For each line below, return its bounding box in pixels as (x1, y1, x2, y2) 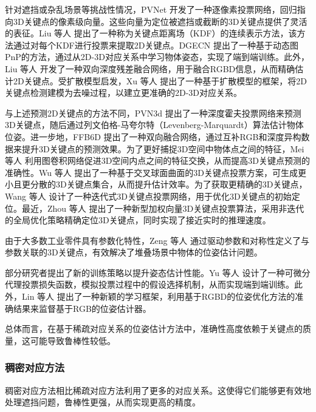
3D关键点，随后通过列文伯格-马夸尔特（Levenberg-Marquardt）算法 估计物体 (5, 118, 304, 131)
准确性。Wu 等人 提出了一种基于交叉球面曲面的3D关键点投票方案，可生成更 (5, 166, 307, 178)
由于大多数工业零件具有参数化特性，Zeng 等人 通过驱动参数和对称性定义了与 (5, 234, 309, 246)
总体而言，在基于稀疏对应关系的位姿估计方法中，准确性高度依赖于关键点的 (5, 322, 303, 335)
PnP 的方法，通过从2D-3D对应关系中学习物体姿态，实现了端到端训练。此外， (5, 50, 309, 63)
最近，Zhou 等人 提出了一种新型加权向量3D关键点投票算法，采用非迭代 (21, 201, 304, 214)
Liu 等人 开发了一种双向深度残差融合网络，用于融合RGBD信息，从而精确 (5, 62, 295, 75)
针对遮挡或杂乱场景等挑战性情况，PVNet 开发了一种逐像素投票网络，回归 (5, 3, 297, 15)
